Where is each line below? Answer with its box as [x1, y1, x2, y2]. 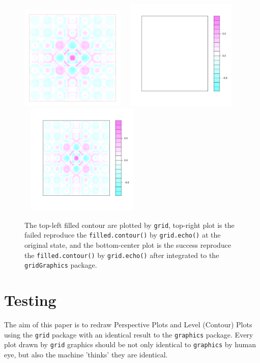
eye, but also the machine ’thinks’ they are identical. [4, 349, 168, 360]
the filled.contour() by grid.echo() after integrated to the [24, 249, 219, 260]
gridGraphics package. [24, 260, 97, 270]
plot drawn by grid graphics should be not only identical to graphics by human [4, 339, 256, 350]
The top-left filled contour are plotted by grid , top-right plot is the [24, 219, 235, 230]
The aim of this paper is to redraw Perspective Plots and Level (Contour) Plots [4, 319, 252, 330]
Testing [4, 290, 56, 310]
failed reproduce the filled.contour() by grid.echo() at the [24, 229, 221, 240]
